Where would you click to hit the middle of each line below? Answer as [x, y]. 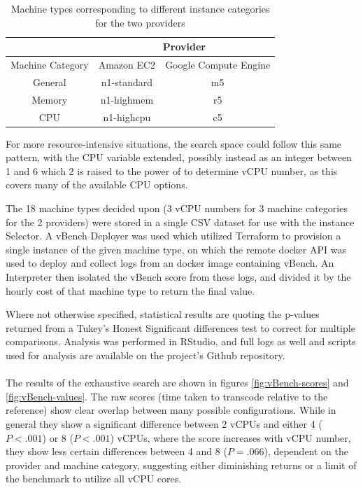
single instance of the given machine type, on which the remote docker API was [176, 249]
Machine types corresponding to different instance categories [140, 8]
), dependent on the [306, 451]
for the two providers [140, 22]
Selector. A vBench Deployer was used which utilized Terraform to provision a [173, 236]
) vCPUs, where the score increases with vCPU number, [230, 437]
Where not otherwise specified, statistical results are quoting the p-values [163, 314]
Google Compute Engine [218, 65]
